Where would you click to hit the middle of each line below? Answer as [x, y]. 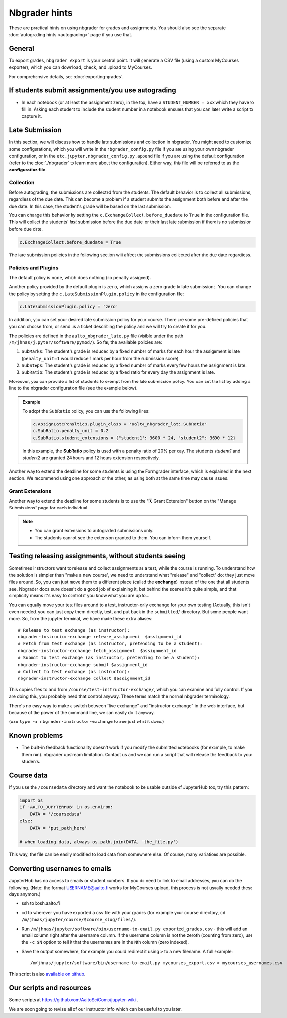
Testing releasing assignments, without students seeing [97, 556]
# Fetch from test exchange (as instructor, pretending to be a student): [110, 644]
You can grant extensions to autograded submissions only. [94, 531]
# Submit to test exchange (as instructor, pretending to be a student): [109, 658]
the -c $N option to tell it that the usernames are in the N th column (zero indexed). [105, 942]
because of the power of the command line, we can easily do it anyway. [82, 712]
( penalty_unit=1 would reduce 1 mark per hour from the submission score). [101, 358]
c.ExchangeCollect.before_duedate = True [70, 242]
